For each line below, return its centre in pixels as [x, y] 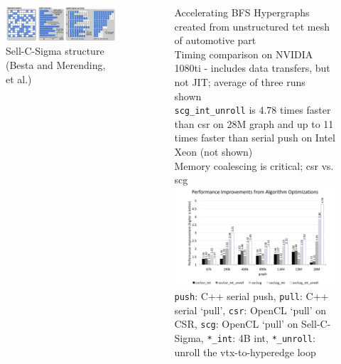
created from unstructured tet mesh [252, 26]
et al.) [19, 79]
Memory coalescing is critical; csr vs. [254, 165]
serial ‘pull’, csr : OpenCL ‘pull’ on [250, 310]
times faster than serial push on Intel [255, 138]
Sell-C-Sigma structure [55, 51]
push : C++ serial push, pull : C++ [251, 296]
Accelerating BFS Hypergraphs [242, 12]
